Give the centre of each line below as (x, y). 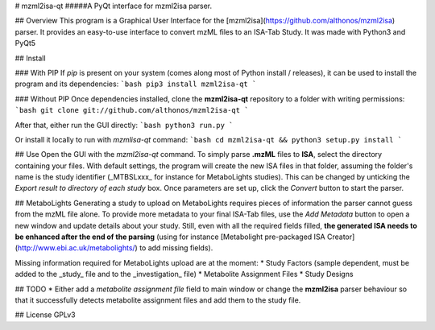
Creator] (341, 237)
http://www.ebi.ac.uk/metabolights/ (77, 248)
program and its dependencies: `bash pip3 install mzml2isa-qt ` (136, 84)
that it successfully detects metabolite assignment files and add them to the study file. (158, 300)
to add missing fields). (176, 248)
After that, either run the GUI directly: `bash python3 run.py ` (124, 125)
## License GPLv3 (45, 315)
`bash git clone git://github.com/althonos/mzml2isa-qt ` (132, 110)
